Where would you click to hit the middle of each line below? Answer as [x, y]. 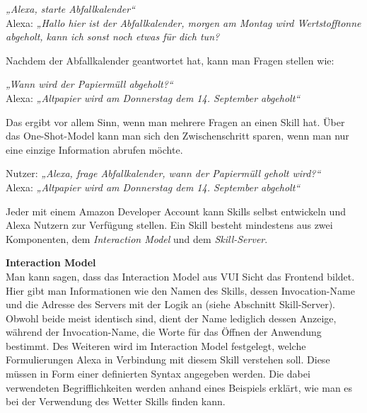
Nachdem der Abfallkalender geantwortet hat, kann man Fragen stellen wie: [170, 60]
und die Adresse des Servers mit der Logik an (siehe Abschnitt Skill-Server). [170, 304]
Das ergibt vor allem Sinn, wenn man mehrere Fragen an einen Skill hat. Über [175, 121]
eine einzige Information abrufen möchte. [94, 149]
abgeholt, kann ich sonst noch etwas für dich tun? [113, 36]
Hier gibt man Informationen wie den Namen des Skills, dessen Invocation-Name [180, 290]
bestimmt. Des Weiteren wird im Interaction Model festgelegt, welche [156, 345]
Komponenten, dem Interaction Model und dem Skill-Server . [137, 238]
